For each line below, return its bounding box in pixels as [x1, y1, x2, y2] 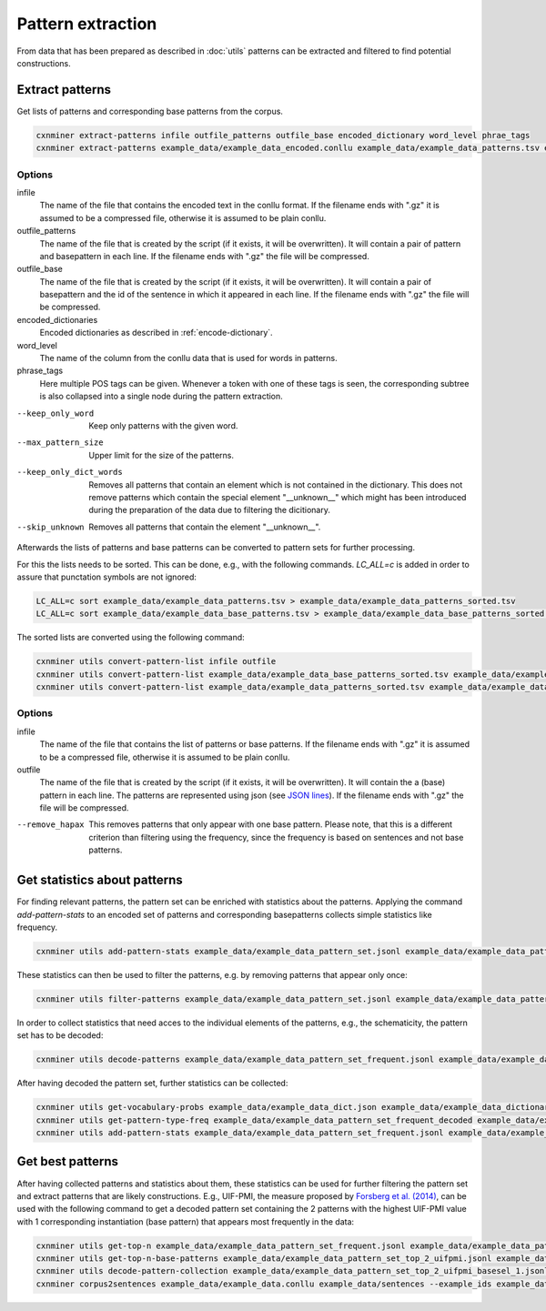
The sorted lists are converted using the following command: [16, 632, 245, 643]
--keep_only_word [16, 408, 95, 419]
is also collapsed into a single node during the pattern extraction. [39, 391, 284, 402]
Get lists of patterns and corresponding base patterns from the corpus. [16, 106, 284, 116]
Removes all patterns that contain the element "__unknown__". [88, 521, 321, 532]
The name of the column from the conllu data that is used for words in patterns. [39, 353, 338, 364]
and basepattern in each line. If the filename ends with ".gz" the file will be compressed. [39, 250, 370, 261]
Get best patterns [16, 1154, 118, 1169]
